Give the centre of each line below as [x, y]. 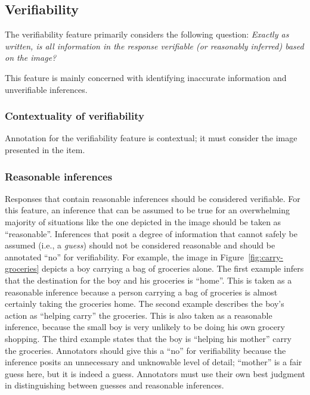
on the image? [31, 57]
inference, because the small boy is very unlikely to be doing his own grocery [145, 327]
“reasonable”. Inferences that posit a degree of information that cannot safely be [151, 233]
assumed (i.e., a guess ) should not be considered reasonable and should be [140, 245]
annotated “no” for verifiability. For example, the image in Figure [125, 256]
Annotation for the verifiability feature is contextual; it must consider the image [151, 138]
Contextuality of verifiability [75, 116]
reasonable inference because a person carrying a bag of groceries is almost [141, 292]
